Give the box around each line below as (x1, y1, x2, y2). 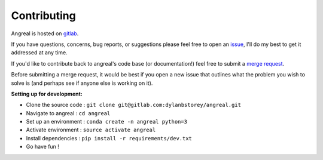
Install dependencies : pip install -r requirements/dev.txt (26, 134, 193, 141)
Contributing (11, 9, 76, 22)
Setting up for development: (11, 90, 83, 97)
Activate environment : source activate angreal (26, 126, 156, 134)
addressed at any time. (11, 49, 68, 56)
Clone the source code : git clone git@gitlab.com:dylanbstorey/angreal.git (26, 101, 242, 109)
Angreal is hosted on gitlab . (11, 30, 79, 37)
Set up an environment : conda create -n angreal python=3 (26, 118, 188, 125)
